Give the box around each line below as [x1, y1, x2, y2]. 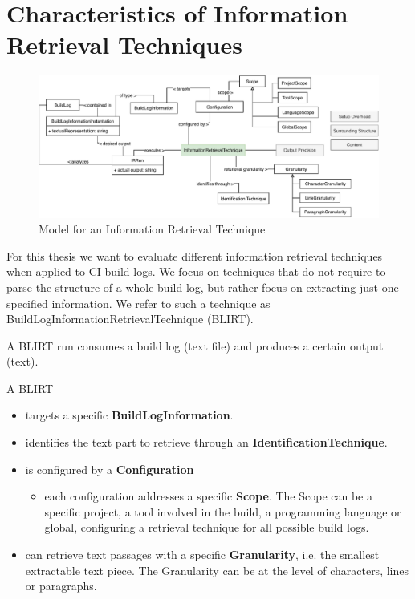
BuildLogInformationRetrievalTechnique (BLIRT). [6, 310, 254, 327]
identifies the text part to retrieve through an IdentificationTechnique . [25, 434, 388, 451]
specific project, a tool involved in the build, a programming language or [44, 503, 401, 520]
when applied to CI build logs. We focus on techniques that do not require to [6, 263, 386, 280]
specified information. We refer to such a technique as [6, 294, 271, 311]
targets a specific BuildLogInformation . [25, 407, 234, 423]
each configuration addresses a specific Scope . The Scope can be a [44, 488, 372, 504]
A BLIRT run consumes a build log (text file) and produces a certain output [6, 337, 384, 354]
